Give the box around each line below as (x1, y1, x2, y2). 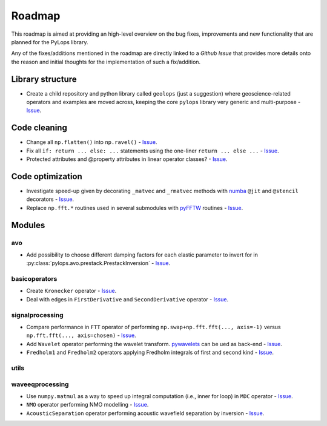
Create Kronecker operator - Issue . (26, 287, 117, 295)
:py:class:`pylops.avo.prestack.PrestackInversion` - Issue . (26, 260, 171, 267)
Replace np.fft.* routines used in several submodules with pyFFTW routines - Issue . (26, 204, 243, 211)
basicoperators (11, 275, 58, 283)
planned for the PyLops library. (11, 38, 88, 45)
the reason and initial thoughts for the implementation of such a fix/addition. (11, 58, 201, 65)
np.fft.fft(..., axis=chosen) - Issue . (26, 332, 136, 339)
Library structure (11, 74, 77, 84)
